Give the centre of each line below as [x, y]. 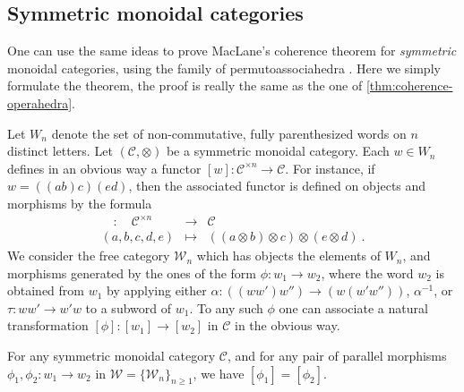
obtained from [46, 290]
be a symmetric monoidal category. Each [278, 151]
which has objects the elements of [288, 256]
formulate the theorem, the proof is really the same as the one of [185, 85]
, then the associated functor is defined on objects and [277, 186]
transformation [48, 325]
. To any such [226, 307]
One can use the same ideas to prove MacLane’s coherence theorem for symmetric [232, 51]
